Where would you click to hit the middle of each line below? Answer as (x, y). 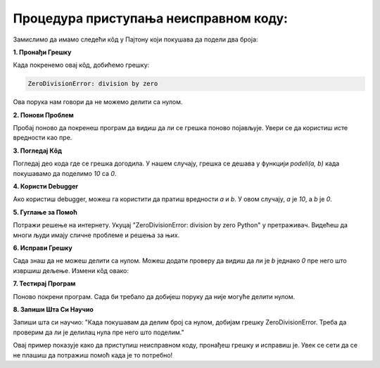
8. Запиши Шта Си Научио (53, 309)
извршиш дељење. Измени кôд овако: (71, 270)
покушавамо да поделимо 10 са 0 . (65, 173)
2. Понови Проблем (43, 115)
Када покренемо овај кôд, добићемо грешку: (81, 65)
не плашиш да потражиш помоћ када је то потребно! (93, 355)
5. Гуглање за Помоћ (45, 212)
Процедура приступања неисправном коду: (151, 18)
